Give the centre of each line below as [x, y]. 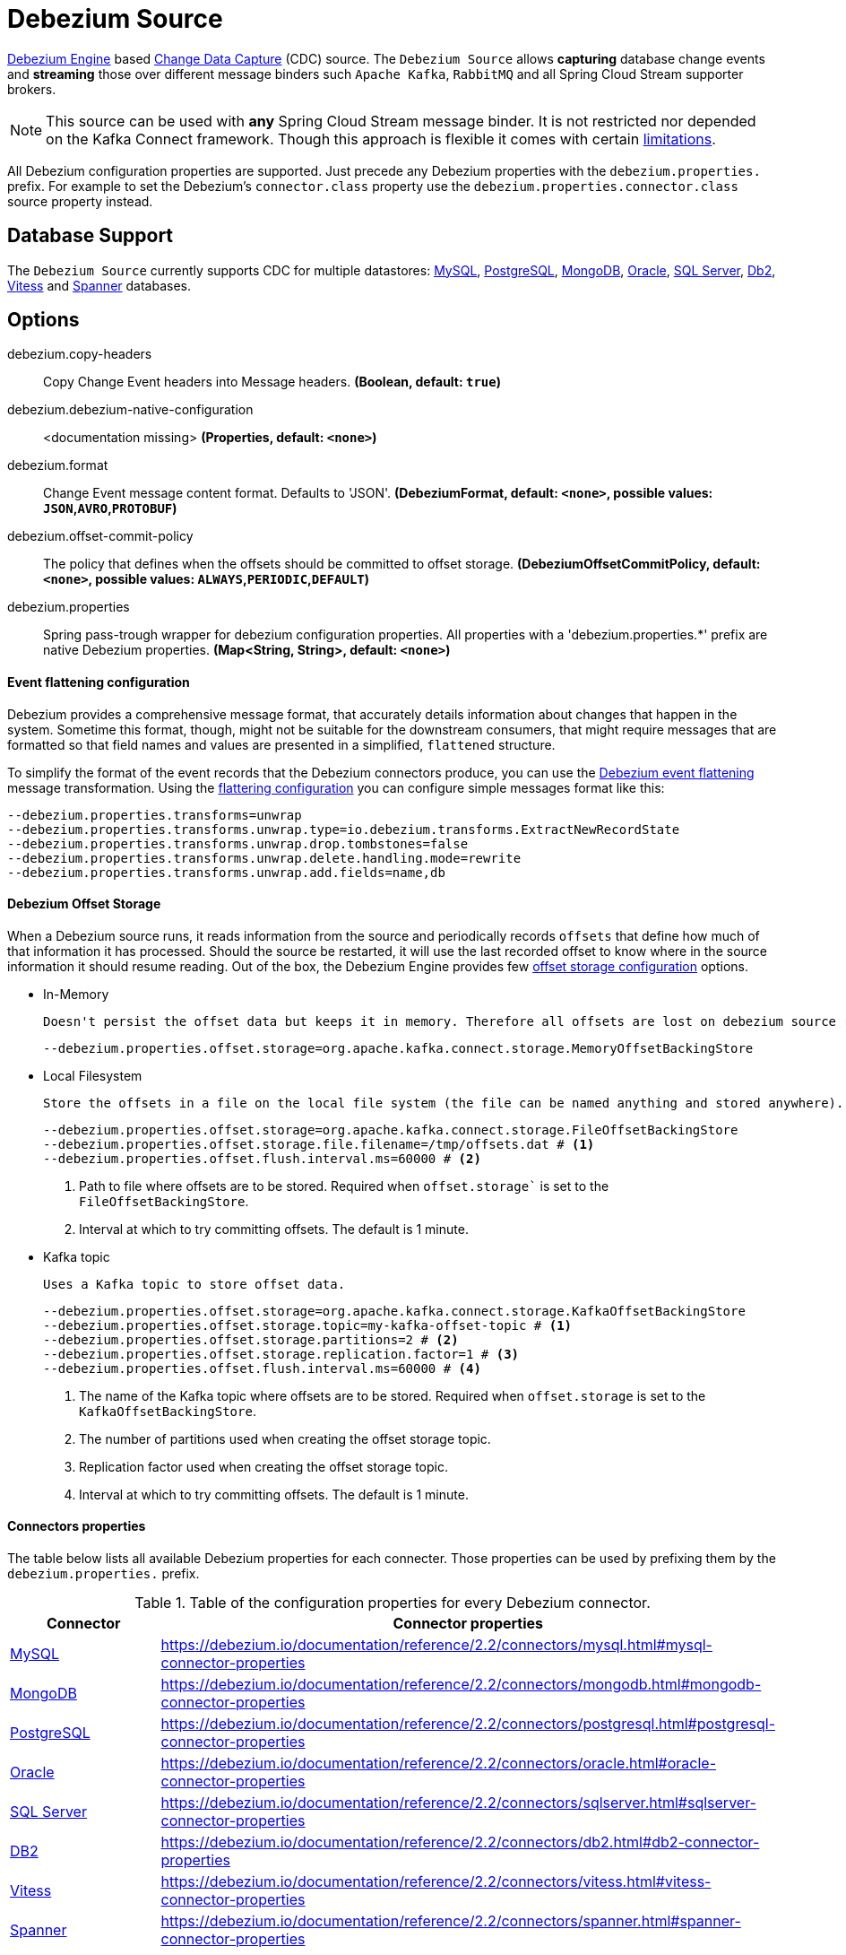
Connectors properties [77, 1526]
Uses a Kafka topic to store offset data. [194, 1284]
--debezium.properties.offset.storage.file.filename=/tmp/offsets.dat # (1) [319, 1144]
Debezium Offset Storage [84, 904]
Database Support [91, 236]
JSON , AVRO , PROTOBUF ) [110, 508]
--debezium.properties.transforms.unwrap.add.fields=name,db [226, 872]
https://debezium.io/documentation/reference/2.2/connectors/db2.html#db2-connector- [460, 1842]
